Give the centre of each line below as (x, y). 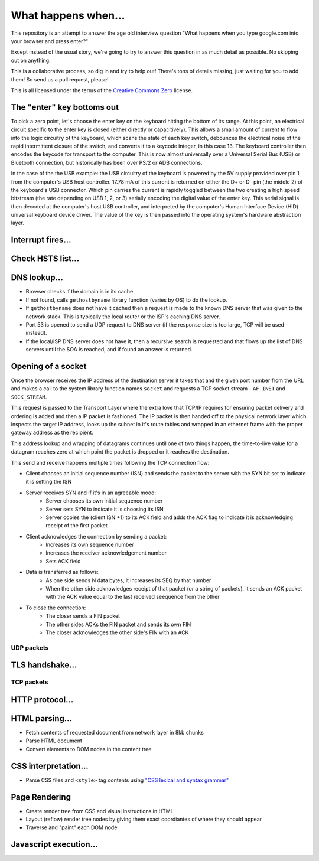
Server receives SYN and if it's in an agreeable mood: (91, 493)
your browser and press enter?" (50, 41)
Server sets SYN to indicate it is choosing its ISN (105, 509)
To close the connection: (56, 608)
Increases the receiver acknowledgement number (106, 553)
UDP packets (30, 648)
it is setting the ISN (49, 482)
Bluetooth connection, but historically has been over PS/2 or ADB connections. (107, 162)
